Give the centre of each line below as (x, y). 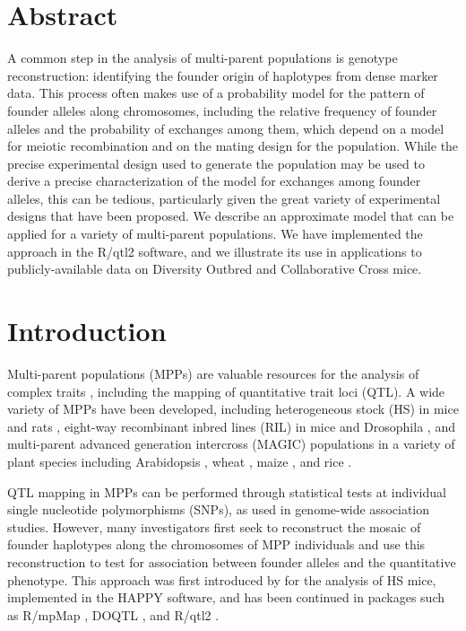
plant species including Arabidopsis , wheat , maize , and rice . (180, 461)
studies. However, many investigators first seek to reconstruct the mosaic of (214, 526)
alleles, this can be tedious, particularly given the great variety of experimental (224, 198)
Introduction (87, 331)
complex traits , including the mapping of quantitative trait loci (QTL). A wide (226, 391)
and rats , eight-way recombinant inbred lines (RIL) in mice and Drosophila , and (231, 426)
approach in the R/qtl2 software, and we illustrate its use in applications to (215, 251)
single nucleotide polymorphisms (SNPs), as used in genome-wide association (219, 509)
